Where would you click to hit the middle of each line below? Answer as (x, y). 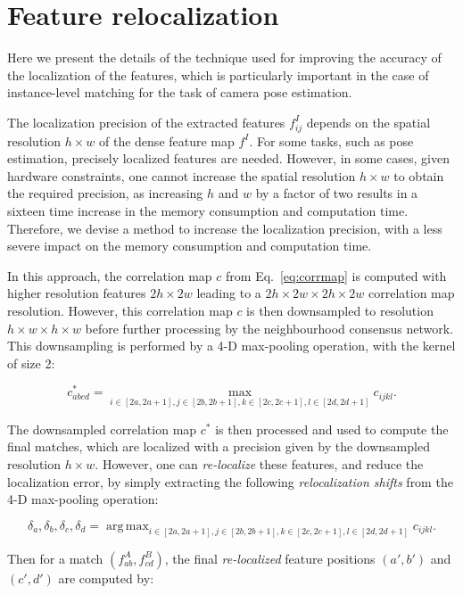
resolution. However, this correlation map (120, 310)
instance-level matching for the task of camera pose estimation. (180, 92)
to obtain (419, 175)
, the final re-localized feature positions (270, 558)
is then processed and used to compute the (332, 429)
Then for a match (55, 558)
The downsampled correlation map (102, 429)
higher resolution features (77, 293)
